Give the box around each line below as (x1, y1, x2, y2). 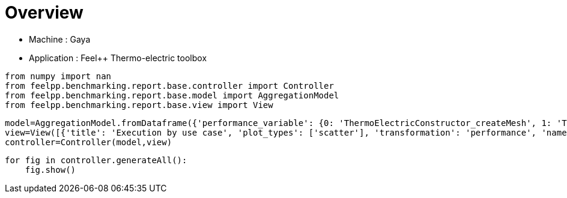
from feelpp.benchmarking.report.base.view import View (5, 100, 273, 110)
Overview (5, 2, 83, 23)
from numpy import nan (5, 71, 112, 81)
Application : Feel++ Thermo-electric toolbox (29, 52, 207, 63)
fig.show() (25, 164, 76, 175)
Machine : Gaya (29, 34, 91, 44)
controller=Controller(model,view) (5, 137, 172, 147)
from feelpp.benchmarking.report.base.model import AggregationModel (5, 90, 339, 100)
